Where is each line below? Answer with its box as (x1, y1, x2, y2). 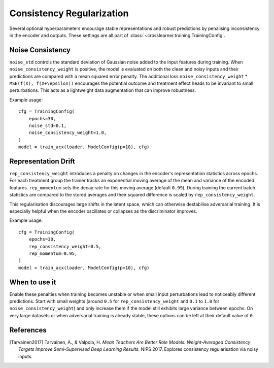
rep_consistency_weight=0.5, (28, 244, 101, 249)
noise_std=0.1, (28, 122, 67, 128)
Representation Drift (9, 157, 76, 165)
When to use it (9, 278, 56, 286)
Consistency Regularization (9, 8, 129, 19)
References (9, 325, 47, 334)
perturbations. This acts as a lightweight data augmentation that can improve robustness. (9, 87, 196, 93)
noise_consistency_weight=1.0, (28, 130, 107, 136)
